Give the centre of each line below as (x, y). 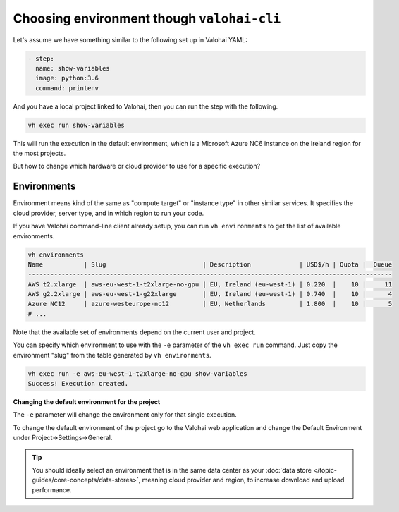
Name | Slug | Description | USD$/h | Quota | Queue (210, 264)
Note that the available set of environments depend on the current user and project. (135, 332)
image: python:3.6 (67, 78)
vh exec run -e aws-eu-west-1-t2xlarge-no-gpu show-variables (137, 373)
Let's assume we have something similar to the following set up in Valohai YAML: (130, 39)
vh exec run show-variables (76, 125)
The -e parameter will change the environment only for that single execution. (125, 415)
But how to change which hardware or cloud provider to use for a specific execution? (137, 166)
